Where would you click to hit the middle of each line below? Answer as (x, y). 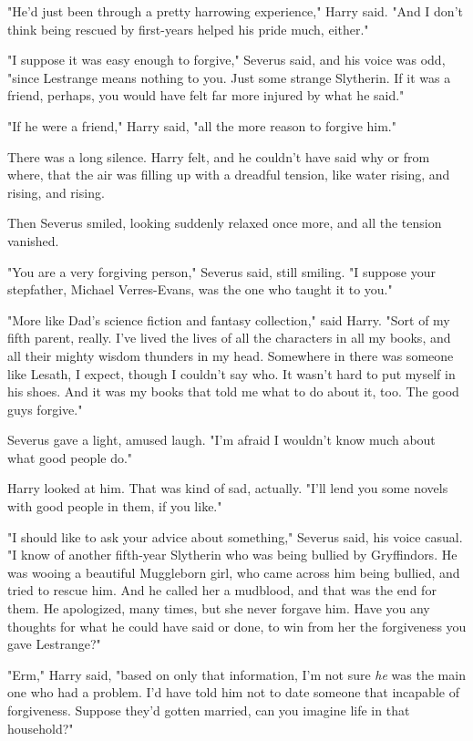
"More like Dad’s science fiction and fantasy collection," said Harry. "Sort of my (229, 319)
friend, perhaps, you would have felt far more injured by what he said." (206, 95)
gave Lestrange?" (54, 644)
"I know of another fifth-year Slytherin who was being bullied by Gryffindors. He (232, 555)
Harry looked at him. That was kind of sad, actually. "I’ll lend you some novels (228, 488)
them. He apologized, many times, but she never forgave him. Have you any (219, 608)
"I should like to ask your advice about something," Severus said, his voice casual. (235, 536)
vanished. (33, 240)
